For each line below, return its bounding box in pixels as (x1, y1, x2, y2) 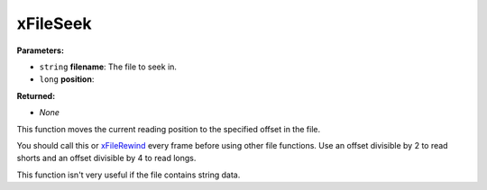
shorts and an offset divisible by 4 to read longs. (16, 153, 197, 164)
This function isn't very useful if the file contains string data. (16, 169, 241, 180)
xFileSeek (16, 14, 92, 33)
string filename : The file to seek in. (39, 61, 178, 72)
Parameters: (16, 45, 65, 56)
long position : (39, 74, 95, 85)
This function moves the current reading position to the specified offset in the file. (16, 123, 320, 134)
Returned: (16, 90, 56, 101)
